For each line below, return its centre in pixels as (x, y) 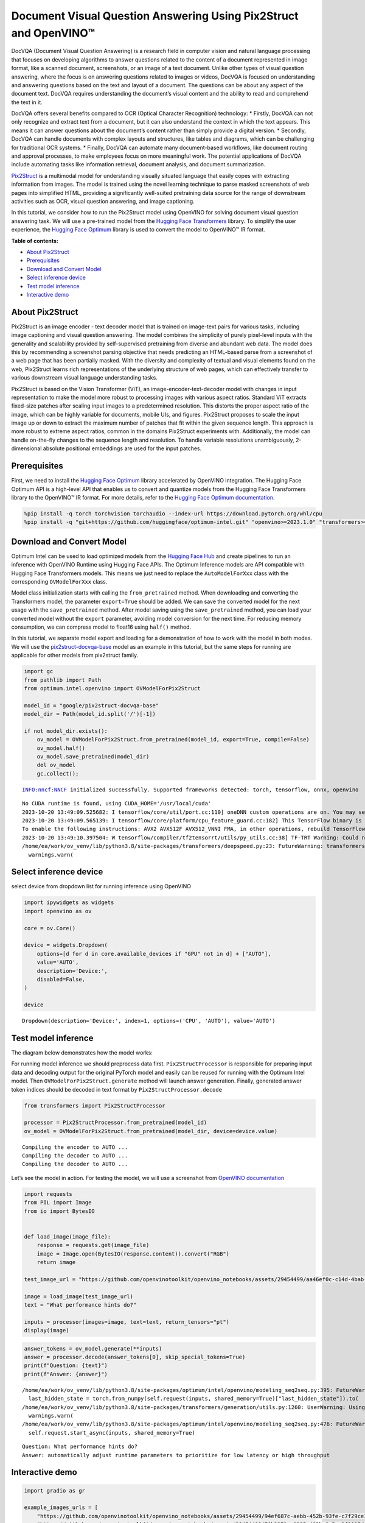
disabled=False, (61, 979)
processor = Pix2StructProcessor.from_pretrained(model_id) (116, 1123)
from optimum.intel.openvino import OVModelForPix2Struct (112, 688)
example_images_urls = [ (61, 1507)
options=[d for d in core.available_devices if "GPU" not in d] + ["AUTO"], (154, 954)
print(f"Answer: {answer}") (66, 1374)
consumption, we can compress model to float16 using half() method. (101, 627)
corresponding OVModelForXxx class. (59, 581)
